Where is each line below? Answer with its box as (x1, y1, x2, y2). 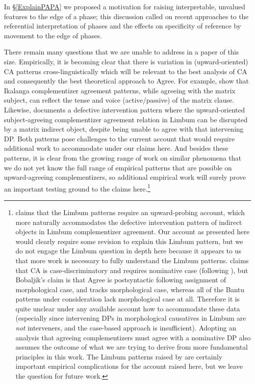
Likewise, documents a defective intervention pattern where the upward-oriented (4, 104, 245, 114)
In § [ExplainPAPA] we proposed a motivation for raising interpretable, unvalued (4, 1, 245, 11)
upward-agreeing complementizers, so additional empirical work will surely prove (4, 172, 246, 182)
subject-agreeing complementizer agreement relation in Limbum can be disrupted (4, 114, 248, 124)
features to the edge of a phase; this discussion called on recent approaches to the (4, 11, 249, 21)
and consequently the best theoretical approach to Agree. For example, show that (4, 76, 249, 86)
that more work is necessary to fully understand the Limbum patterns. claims (15, 255, 249, 265)
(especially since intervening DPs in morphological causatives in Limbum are (15, 313, 246, 323)
